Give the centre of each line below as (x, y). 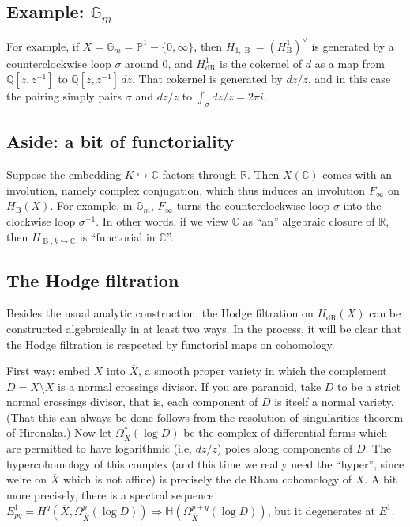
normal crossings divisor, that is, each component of (132, 402)
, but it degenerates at (321, 510)
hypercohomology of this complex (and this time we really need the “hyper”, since (205, 463)
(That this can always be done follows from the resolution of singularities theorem (205, 417)
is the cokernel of (261, 63)
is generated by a (353, 45)
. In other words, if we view (162, 221)
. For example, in (91, 205)
